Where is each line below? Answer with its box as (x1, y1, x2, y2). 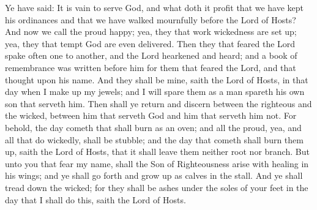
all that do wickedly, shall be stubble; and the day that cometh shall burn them (5, 133, 304, 146)
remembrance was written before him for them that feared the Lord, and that (5, 61, 296, 73)
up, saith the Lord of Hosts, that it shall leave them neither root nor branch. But (5, 145, 310, 158)
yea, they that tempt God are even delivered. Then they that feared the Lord (5, 37, 296, 50)
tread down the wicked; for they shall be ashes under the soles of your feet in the (5, 181, 308, 193)
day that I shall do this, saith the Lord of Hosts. (5, 193, 186, 206)
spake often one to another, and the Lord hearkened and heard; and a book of (5, 49, 297, 62)
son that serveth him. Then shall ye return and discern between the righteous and (5, 97, 312, 110)
